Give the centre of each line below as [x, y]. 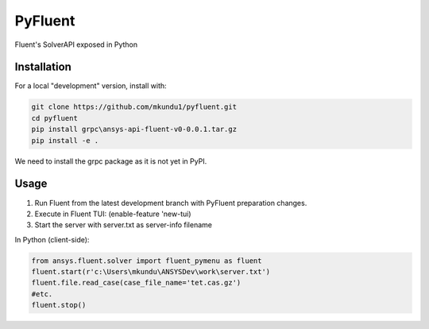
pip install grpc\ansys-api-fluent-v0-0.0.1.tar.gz [134, 130]
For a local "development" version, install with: [91, 86]
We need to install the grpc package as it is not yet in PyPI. [111, 161]
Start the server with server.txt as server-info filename [123, 225]
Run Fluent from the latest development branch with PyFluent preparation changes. [171, 203]
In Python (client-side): [52, 239]
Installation [43, 67]
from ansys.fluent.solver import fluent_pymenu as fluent [147, 261]
